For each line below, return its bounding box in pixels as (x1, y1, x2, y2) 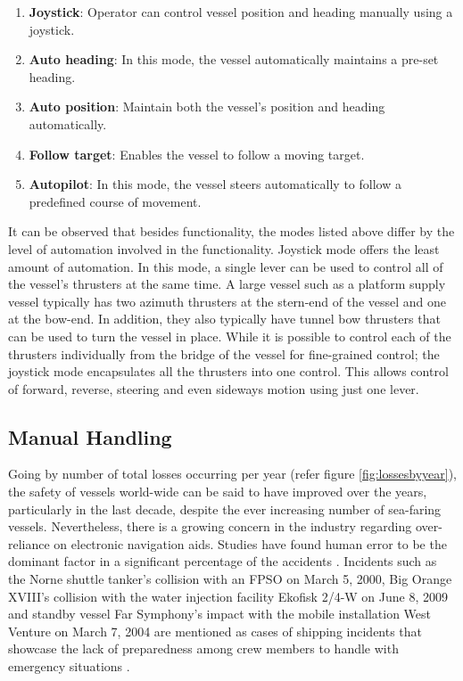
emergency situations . (8, 657, 130, 676)
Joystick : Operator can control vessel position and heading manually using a (29, 3, 453, 21)
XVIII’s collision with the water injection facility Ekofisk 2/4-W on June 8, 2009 (8, 587, 448, 605)
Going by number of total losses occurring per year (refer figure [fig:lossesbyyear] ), (8, 464, 457, 483)
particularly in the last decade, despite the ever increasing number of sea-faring (8, 499, 442, 518)
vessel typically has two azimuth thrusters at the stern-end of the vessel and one (8, 291, 447, 310)
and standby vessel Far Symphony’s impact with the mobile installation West (8, 604, 431, 623)
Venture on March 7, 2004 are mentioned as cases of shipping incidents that (8, 621, 423, 640)
